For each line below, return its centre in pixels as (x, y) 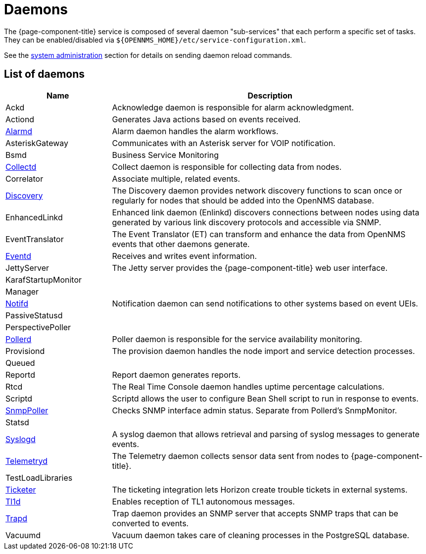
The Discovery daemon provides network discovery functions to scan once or (257, 190)
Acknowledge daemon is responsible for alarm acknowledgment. (233, 107)
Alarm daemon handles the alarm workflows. (195, 131)
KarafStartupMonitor (44, 279)
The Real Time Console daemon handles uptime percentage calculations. (248, 386)
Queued (20, 363)
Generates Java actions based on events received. (206, 119)
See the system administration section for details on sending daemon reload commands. (148, 55)
